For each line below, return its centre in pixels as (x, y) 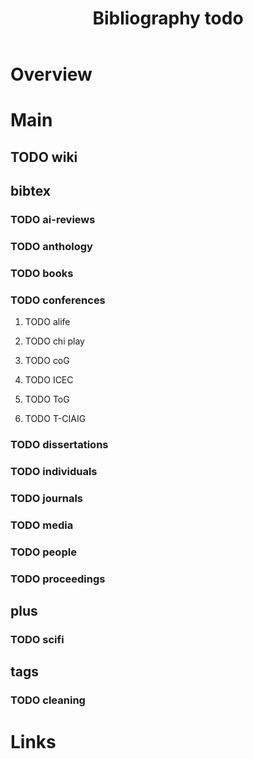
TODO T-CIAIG (55, 419)
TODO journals (47, 498)
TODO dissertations (59, 445)
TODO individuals (54, 472)
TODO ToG (47, 399)
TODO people (43, 552)
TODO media (42, 525)
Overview (51, 74)
